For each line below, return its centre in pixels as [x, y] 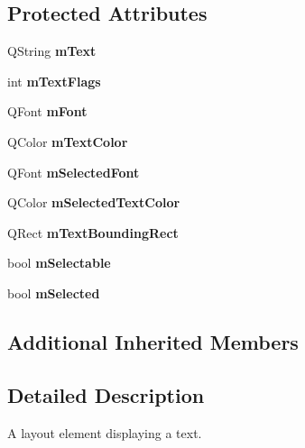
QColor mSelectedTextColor [94, 202]
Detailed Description [106, 394]
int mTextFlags [54, 81]
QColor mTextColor [68, 141]
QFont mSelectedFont [74, 172]
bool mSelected [54, 293]
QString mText [52, 51]
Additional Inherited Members [153, 341]
